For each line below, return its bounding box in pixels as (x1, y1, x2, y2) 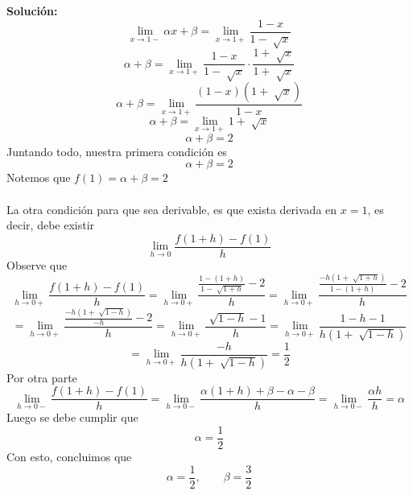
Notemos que (6, 169, 71, 186)
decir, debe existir (6, 217, 95, 233)
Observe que (6, 256, 68, 273)
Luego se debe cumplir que (6, 409, 138, 426)
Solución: (6, 2, 58, 19)
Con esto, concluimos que (6, 448, 132, 464)
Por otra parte (6, 369, 77, 386)
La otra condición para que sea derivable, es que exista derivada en (6, 200, 337, 217)
